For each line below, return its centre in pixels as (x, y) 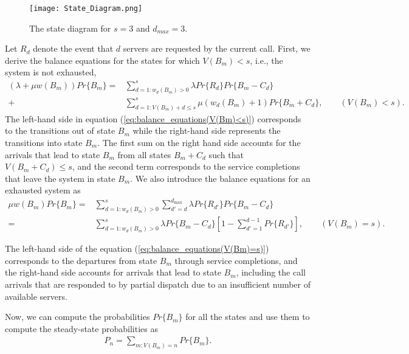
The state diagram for (70, 28)
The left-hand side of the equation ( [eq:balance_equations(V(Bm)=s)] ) (137, 248)
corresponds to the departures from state (81, 260)
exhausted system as (43, 190)
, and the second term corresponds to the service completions (186, 166)
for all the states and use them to (248, 317)
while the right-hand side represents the (207, 130)
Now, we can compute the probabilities (77, 317)
